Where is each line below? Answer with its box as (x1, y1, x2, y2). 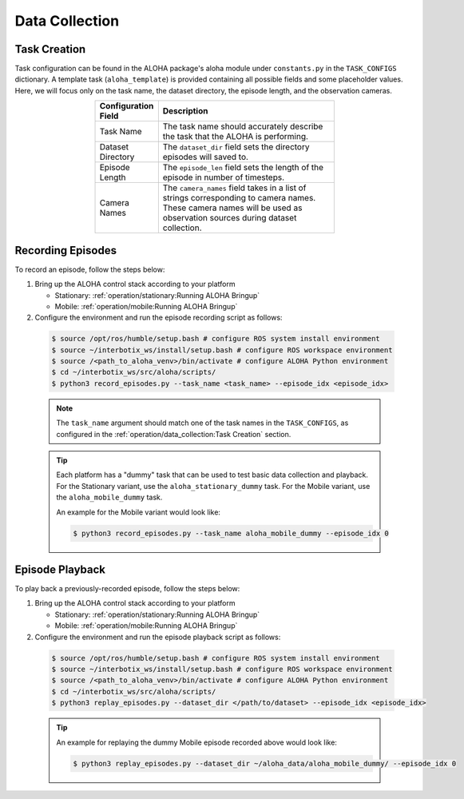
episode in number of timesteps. (162, 172, 285, 183)
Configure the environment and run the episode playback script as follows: (34, 632, 281, 642)
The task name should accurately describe (162, 121, 323, 132)
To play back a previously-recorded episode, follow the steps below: (14, 584, 240, 594)
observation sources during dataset (162, 213, 297, 224)
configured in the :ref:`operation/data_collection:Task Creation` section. (56, 429, 291, 439)
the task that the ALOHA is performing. (162, 131, 309, 142)
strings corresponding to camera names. (162, 193, 316, 204)
